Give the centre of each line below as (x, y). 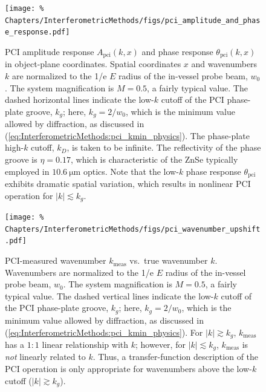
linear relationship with (85, 344)
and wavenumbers (224, 64)
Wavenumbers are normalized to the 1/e (79, 272)
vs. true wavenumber (169, 260)
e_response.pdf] (37, 32)
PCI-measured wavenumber (56, 260)
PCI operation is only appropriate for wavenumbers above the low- (128, 369)
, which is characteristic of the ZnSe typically (154, 159)
